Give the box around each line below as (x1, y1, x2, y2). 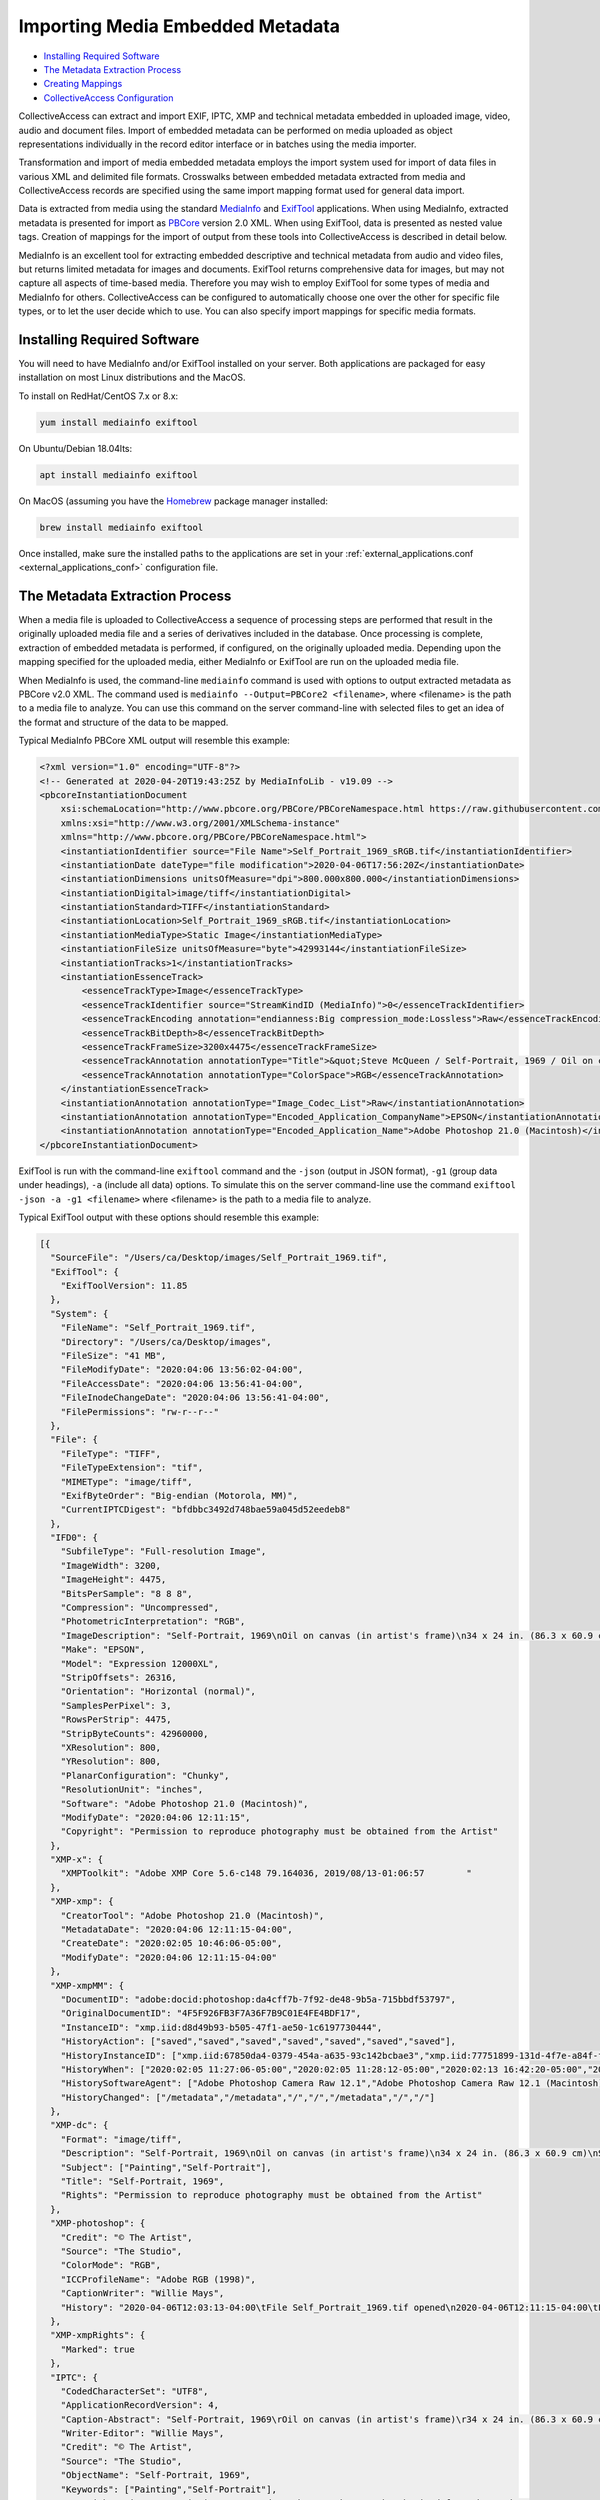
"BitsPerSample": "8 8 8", (60, 1588, 194, 1599)
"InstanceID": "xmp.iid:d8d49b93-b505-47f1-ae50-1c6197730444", (60, 2021, 383, 2033)
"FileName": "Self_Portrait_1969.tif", (60, 1322, 257, 1334)
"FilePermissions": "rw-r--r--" (60, 1406, 220, 1417)
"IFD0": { (50, 1532, 99, 1544)
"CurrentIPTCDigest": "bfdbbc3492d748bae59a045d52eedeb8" (60, 1504, 351, 1515)
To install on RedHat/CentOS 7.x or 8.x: (18, 390, 179, 402)
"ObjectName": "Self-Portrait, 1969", (60, 2470, 251, 2481)
